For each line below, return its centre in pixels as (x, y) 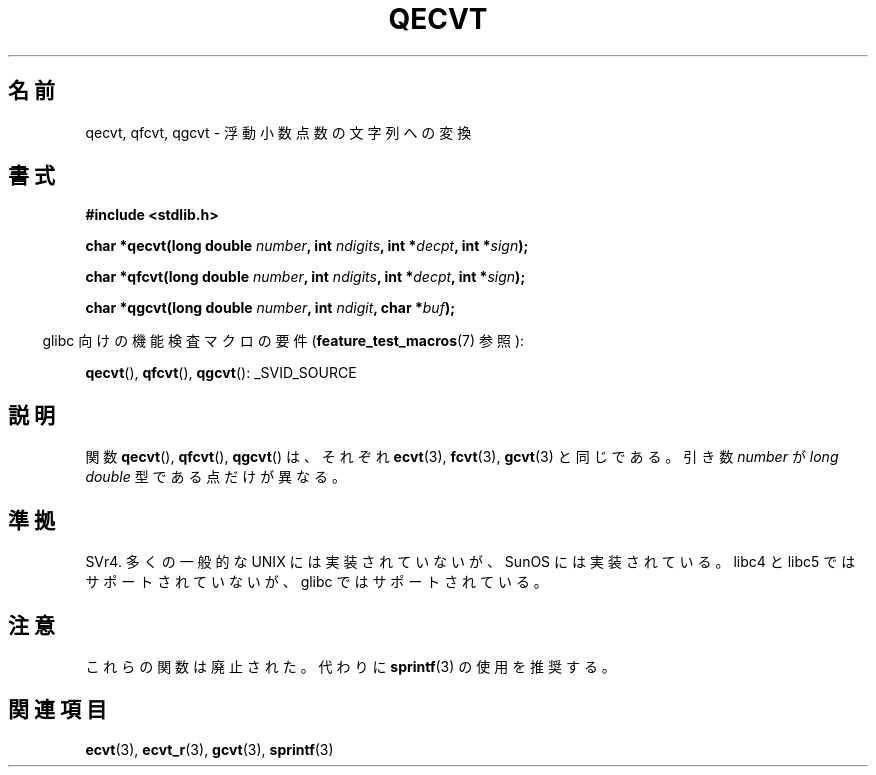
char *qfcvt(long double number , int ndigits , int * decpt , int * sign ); (305, 277)
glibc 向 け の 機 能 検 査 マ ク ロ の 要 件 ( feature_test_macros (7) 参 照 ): (283, 341)
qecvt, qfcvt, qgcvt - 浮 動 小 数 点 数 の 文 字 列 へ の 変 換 (278, 132)
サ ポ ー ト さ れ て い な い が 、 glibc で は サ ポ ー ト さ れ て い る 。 (316, 582)
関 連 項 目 (57, 710)
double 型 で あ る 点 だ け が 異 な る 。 (215, 477)
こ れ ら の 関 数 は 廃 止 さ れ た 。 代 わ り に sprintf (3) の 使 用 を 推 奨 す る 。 (350, 666)
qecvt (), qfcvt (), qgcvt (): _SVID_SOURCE (221, 373)
